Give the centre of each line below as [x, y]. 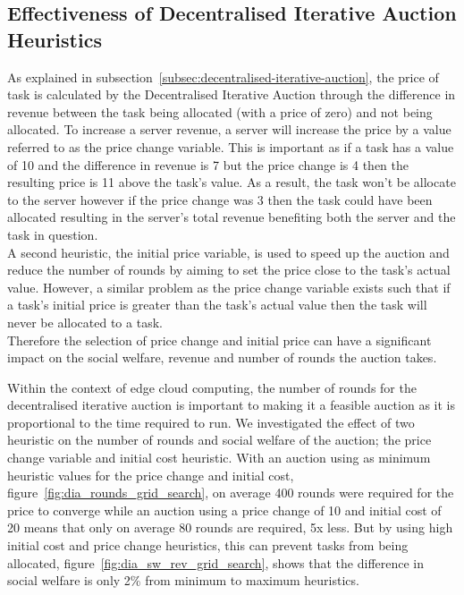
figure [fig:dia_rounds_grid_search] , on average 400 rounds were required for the [231, 493]
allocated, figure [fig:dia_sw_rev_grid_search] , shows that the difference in [216, 562]
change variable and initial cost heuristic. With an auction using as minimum [219, 458]
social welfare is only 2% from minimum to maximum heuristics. [183, 580]
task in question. [53, 234]
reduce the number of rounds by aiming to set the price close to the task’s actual [229, 270]
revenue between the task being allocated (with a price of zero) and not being [220, 111]
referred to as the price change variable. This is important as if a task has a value [231, 146]
